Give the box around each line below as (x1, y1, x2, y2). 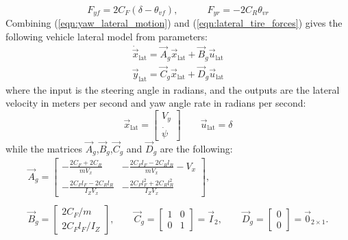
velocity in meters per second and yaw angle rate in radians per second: (5, 96, 306, 110)
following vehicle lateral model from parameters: (5, 29, 208, 44)
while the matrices (5, 141, 83, 155)
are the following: (160, 141, 233, 155)
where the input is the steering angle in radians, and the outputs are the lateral (5, 82, 340, 96)
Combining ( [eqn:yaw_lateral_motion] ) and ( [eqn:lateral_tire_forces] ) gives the (5, 16, 343, 30)
